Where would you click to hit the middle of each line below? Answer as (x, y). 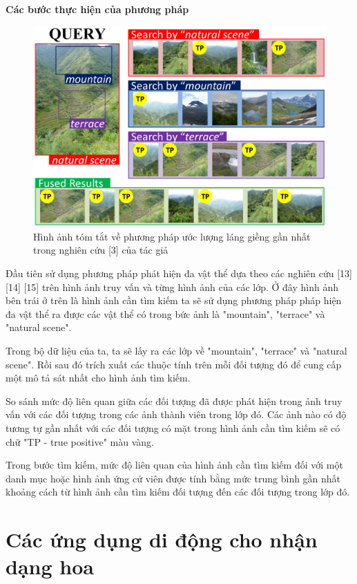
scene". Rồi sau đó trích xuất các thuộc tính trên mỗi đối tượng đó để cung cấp (174, 364)
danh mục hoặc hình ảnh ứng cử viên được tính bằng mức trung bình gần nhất (173, 478)
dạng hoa (50, 566)
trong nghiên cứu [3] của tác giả (101, 250)
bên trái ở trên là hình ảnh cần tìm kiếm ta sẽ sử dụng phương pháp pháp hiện (174, 300)
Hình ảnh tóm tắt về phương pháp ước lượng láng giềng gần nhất (172, 236)
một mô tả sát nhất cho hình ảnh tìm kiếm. (98, 378)
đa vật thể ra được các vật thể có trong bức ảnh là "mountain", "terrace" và (165, 313)
